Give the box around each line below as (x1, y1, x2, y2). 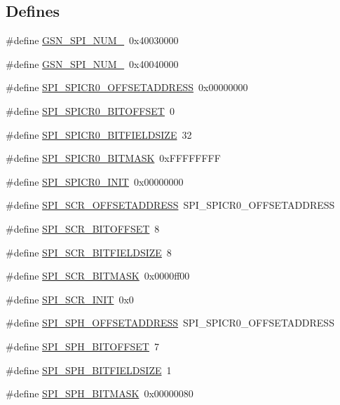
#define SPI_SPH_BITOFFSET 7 (6, 338, 159, 353)
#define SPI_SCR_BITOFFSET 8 (6, 221, 160, 235)
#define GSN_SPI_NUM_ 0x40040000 (6, 56, 179, 71)
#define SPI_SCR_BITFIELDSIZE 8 (6, 245, 172, 259)
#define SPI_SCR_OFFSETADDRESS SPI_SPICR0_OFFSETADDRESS (6, 198, 335, 212)
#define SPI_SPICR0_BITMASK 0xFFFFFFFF (6, 151, 221, 165)
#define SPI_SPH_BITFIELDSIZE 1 (6, 362, 172, 377)
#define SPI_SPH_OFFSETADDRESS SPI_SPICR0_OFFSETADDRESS (6, 315, 334, 330)
